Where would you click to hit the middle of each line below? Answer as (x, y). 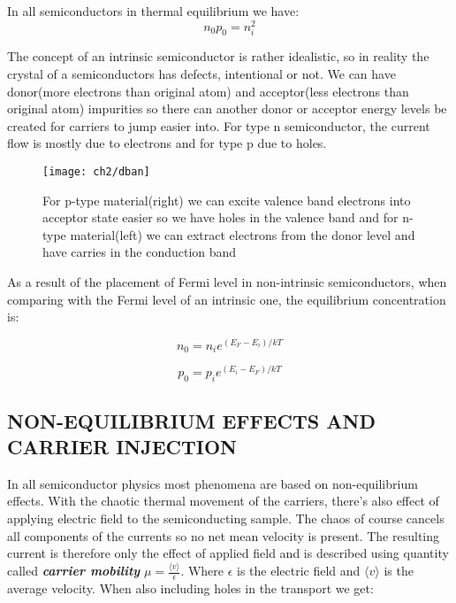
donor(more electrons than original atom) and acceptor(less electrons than (208, 91)
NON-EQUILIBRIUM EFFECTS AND (191, 420)
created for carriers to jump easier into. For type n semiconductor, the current (219, 125)
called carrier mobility (74, 571)
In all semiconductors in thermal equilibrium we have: (153, 11)
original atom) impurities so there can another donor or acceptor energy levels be (227, 108)
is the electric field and (299, 571)
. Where (202, 571)
